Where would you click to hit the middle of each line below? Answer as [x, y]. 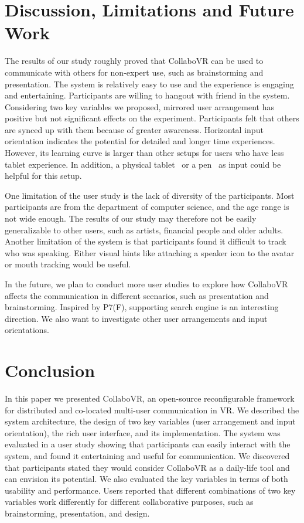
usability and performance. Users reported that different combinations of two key [150, 490]
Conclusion [50, 370]
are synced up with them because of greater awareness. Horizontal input [134, 129]
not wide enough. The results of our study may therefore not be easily [131, 218]
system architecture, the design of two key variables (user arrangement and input [150, 421]
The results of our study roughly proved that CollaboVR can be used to [134, 61]
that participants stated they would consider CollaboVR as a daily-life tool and [147, 467]
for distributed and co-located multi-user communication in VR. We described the [152, 410]
